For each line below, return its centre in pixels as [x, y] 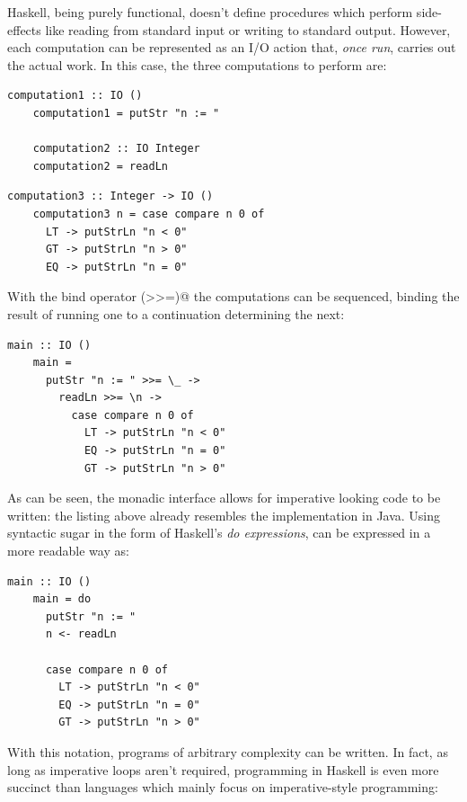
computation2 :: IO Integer [116, 149]
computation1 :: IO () [75, 96]
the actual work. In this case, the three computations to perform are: [197, 64]
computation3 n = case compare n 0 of [149, 214]
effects [24, 29]
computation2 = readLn [100, 166]
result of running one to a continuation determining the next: [176, 313]
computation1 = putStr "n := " [126, 113]
